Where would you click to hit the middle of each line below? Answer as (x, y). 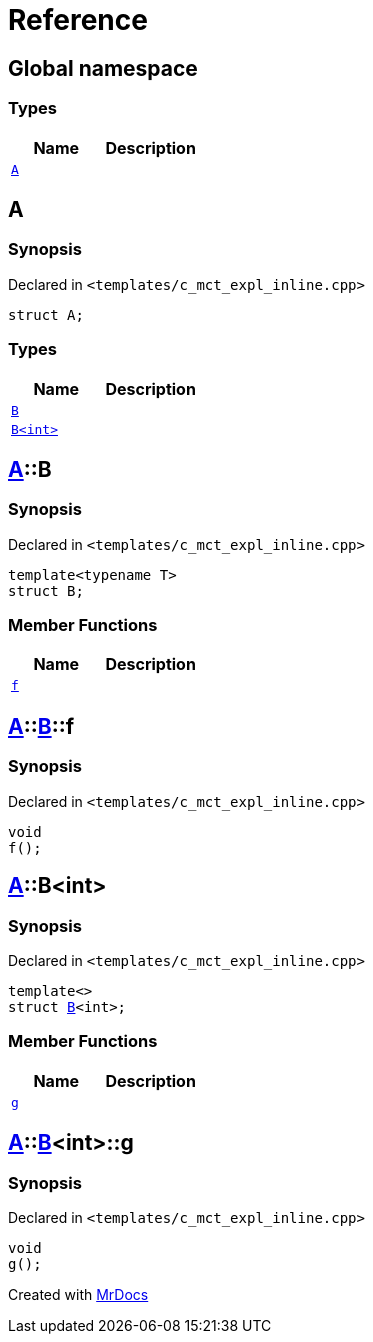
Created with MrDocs (78, 1294)
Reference (78, 20)
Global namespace (103, 68)
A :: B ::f (41, 726)
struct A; (46, 314)
